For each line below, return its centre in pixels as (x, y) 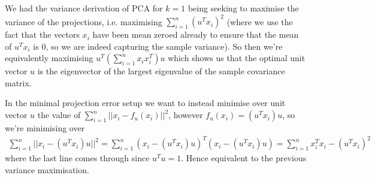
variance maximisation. (47, 169)
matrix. (18, 82)
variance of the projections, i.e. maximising (84, 21)
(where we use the (260, 21)
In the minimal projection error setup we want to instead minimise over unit (145, 103)
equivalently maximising (49, 58)
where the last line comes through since (77, 158)
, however (186, 115)
